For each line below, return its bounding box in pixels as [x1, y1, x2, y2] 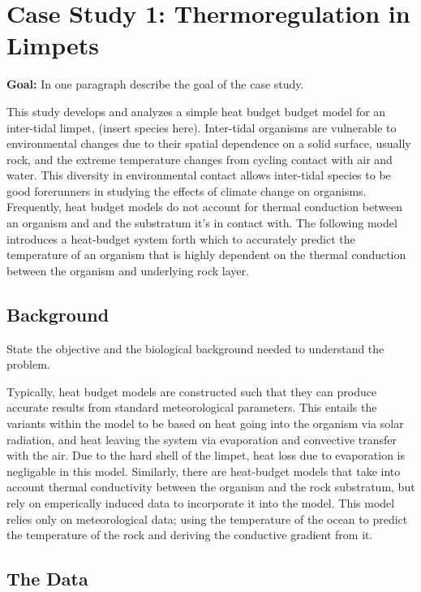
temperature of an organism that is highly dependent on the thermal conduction [6, 246, 406, 263]
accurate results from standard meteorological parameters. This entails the [6, 399, 377, 416]
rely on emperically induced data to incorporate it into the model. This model [6, 494, 395, 511]
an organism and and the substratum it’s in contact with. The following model [6, 214, 397, 231]
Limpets [6, 28, 99, 62]
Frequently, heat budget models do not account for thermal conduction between [6, 198, 403, 215]
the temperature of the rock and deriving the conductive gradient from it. [6, 526, 373, 543]
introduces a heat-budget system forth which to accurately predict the [6, 230, 355, 247]
